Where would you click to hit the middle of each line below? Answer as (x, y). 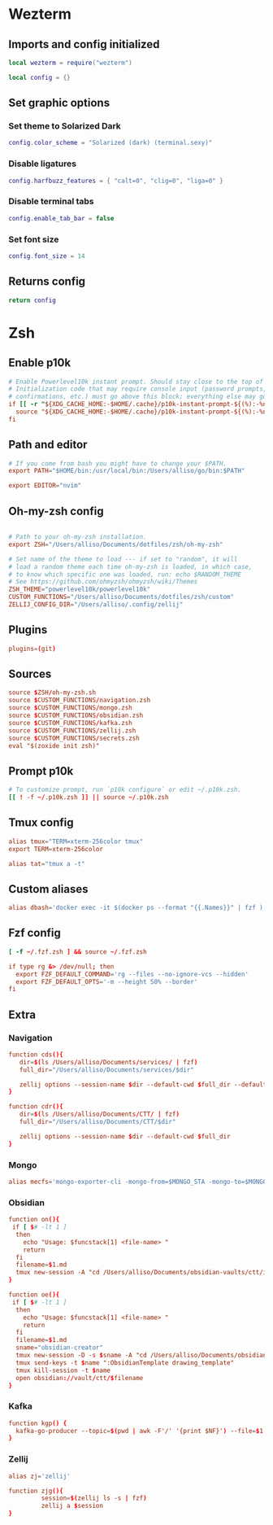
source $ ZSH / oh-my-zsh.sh (52, 693)
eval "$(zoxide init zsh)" (54, 745)
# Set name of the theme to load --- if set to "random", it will (123, 559)
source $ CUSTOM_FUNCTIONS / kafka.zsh (70, 723)
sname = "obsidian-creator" (60, 1348)
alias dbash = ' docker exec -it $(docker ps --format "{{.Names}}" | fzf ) (136, 908)
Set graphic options (59, 103)
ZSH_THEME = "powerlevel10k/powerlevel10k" (80, 590)
